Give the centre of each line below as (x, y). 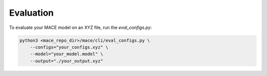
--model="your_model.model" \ (67, 54)
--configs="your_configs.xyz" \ (69, 47)
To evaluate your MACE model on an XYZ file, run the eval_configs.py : (81, 27)
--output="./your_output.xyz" (67, 61)
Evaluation (31, 13)
